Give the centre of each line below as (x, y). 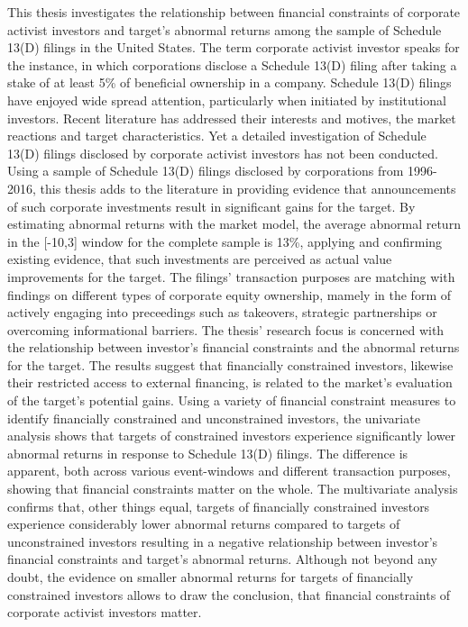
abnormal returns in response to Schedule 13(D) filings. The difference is (208, 453)
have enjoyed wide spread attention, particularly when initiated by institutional (227, 100)
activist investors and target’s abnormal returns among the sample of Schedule (225, 29)
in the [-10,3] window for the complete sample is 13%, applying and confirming (225, 241)
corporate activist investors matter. (105, 612)
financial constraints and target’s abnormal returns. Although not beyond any (222, 559)
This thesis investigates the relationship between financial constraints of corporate (234, 12)
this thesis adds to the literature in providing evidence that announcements (248, 188)
